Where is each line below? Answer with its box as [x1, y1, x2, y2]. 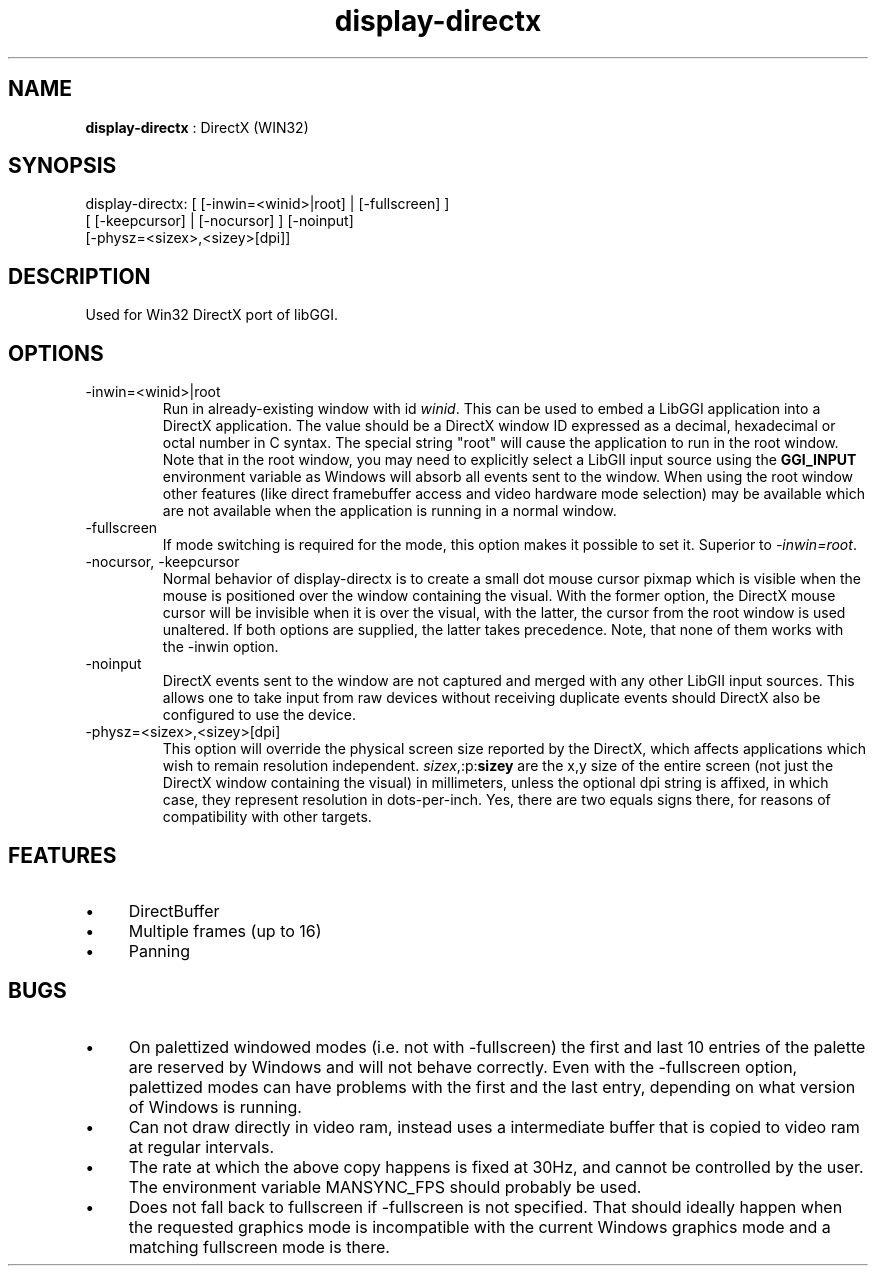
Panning [128, 940, 190, 961]
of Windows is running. [128, 1096, 302, 1117]
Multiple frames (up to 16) [128, 920, 322, 941]
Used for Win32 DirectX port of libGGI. [85, 306, 339, 324]
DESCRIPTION [8, 263, 151, 289]
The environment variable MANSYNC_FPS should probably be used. [128, 1176, 642, 1197]
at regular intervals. [128, 1136, 274, 1157]
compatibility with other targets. [162, 808, 372, 826]
